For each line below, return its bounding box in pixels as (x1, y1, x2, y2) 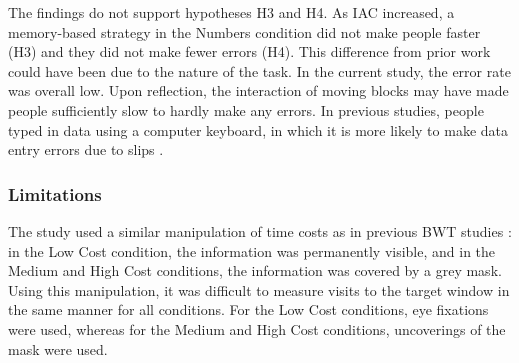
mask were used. (8, 338, 108, 359)
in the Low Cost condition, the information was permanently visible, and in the (8, 240, 496, 261)
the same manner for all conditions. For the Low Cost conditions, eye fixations (8, 299, 489, 320)
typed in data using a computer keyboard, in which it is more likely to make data (8, 119, 508, 140)
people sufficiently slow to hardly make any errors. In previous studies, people (8, 99, 484, 120)
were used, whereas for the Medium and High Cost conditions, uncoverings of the (8, 318, 506, 339)
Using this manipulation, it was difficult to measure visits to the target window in (8, 279, 510, 300)
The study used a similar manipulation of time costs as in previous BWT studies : (8, 220, 512, 241)
